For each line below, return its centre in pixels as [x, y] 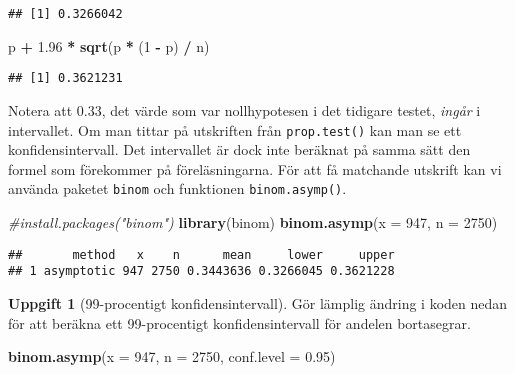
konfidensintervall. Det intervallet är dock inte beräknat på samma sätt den [239, 149]
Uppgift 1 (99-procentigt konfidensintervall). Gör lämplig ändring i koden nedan [258, 302]
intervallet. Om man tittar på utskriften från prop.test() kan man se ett [235, 129]
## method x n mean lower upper [201, 254]
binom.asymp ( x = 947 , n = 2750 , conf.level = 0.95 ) [172, 356]
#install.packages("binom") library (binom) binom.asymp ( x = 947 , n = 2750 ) [253, 222]
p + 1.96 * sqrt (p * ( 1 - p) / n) [109, 45]
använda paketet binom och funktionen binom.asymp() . [177, 188]
